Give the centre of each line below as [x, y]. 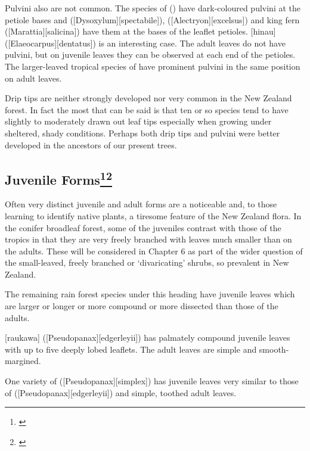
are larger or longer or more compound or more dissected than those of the [142, 306]
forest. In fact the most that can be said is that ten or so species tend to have [147, 109]
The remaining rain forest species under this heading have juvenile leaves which [150, 294]
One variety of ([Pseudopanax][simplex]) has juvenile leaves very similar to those [152, 381]
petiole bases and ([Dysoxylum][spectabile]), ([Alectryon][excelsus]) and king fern [152, 19]
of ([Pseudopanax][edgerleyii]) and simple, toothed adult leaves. [121, 392]
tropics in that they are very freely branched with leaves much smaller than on [148, 239]
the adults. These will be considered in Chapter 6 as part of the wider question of [154, 251]
